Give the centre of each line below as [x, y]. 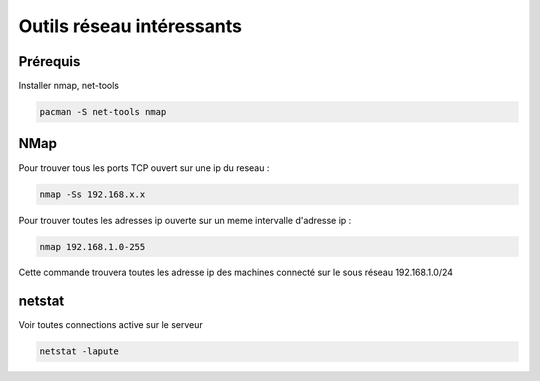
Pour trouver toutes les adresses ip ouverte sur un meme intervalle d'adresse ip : [185, 220]
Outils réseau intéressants [130, 26]
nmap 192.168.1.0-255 [92, 246]
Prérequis [49, 61]
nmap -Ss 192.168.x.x [92, 194]
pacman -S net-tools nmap [103, 112]
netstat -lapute [79, 351]
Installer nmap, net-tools [69, 86]
